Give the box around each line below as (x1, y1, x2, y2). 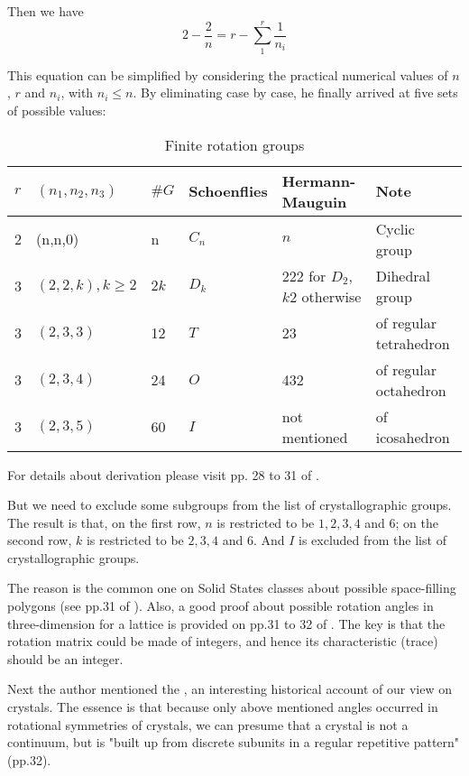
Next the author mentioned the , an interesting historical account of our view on (7, 679, 453, 698)
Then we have (7, 2, 84, 20)
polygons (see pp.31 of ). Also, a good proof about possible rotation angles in (7, 596, 434, 615)
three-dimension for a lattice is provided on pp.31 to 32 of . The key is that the (7, 614, 446, 633)
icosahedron (375, 426, 450, 448)
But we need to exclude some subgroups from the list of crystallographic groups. (7, 495, 452, 514)
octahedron (375, 379, 446, 401)
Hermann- (281, 170, 356, 191)
